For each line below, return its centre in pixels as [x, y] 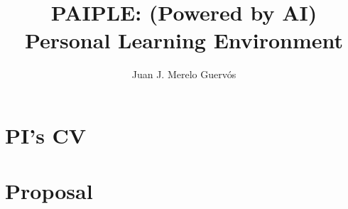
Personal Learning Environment [184, 40]
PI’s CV [46, 135]
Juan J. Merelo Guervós [184, 74]
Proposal [49, 191]
